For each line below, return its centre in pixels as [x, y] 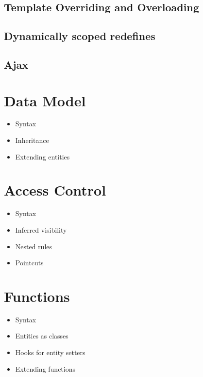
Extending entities [42, 156]
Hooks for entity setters [50, 352]
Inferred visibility [41, 229]
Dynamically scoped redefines [80, 36]
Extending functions [45, 368]
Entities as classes [42, 336]
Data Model [45, 100]
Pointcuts [29, 263]
